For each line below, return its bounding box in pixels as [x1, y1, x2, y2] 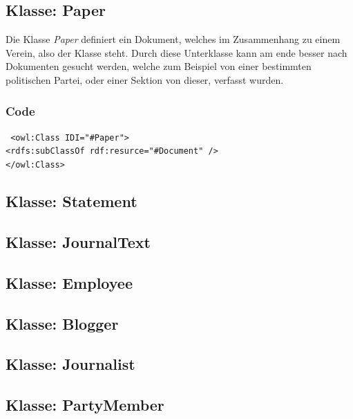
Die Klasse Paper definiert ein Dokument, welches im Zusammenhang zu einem [6, 32, 341, 46]
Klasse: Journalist [6, 353, 135, 375]
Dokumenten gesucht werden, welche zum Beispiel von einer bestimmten [6, 59, 312, 73]
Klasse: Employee [6, 271, 133, 293]
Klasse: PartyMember [6, 394, 164, 416]
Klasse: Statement [6, 190, 137, 212]
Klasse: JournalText [6, 231, 151, 252]
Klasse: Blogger [6, 312, 119, 334]
